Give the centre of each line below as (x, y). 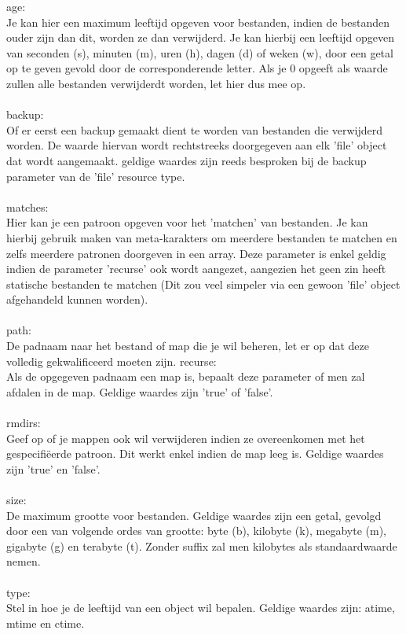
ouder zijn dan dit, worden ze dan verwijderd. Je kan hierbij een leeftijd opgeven (200, 37)
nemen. (24, 561)
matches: (27, 206)
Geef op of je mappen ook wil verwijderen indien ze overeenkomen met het (186, 438)
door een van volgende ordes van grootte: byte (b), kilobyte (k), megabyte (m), (196, 531)
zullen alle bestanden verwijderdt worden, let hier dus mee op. (156, 83)
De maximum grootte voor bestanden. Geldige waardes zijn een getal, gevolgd (194, 515)
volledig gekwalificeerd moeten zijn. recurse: (112, 361)
